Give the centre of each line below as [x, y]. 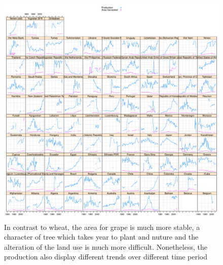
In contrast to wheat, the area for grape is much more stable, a [102, 227]
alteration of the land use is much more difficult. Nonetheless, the [106, 246]
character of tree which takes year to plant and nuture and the [101, 237]
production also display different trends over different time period [106, 257]
